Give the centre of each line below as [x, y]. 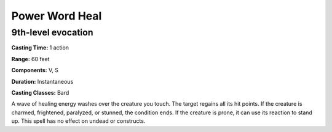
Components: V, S [35, 70]
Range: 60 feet [30, 59]
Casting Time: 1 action [40, 48]
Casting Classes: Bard [40, 92]
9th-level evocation [52, 32]
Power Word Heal [57, 16]
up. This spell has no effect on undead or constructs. [78, 121]
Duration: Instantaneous [42, 81]
